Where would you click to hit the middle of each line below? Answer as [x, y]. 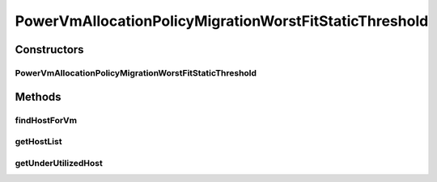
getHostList [38, 142]
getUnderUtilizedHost [59, 163]
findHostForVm [46, 120]
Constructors [49, 50]
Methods [38, 97]
